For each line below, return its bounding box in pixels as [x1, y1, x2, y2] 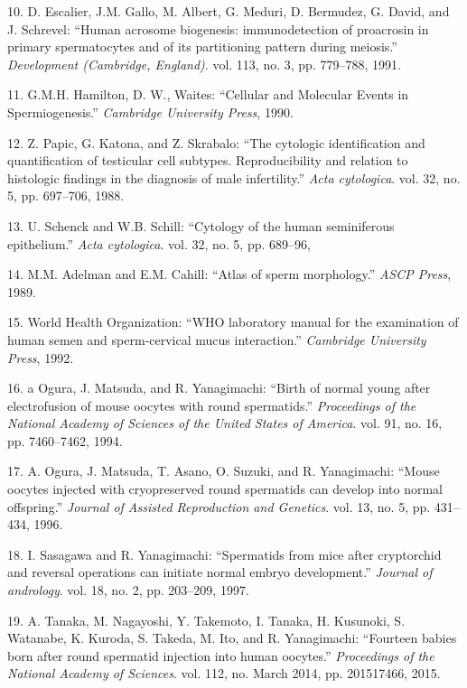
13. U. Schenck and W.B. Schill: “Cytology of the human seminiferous [7, 216, 395, 235]
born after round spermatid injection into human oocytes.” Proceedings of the [7, 646, 434, 665]
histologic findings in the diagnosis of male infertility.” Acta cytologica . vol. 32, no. [7, 168, 461, 187]
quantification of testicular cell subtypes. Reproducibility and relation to [7, 151, 408, 170]
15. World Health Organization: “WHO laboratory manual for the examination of [7, 312, 459, 331]
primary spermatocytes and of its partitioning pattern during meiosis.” [7, 37, 397, 56]
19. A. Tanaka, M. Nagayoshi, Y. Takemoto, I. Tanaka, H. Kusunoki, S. [7, 610, 406, 629]
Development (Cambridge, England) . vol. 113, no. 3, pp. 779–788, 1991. [7, 54, 401, 73]
